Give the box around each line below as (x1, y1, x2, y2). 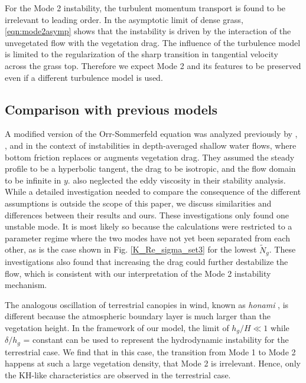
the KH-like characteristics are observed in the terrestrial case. (5, 369, 231, 381)
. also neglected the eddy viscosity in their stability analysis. (67, 174, 286, 186)
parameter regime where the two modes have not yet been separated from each (5, 231, 290, 244)
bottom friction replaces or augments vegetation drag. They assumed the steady (5, 150, 295, 163)
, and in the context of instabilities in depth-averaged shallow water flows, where (5, 139, 297, 151)
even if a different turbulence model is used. (5, 71, 163, 83)
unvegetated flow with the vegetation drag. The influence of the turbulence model (5, 36, 301, 48)
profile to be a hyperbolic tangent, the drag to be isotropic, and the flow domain (5, 162, 296, 175)
